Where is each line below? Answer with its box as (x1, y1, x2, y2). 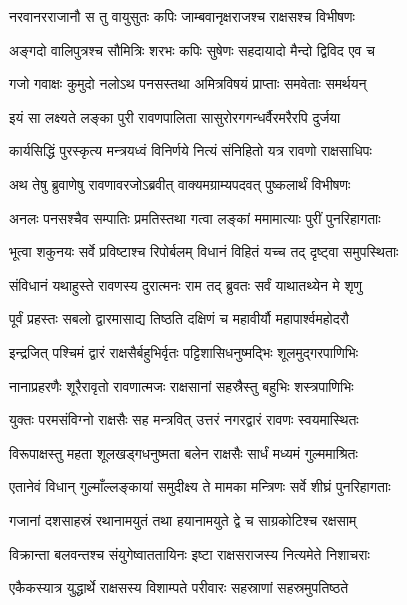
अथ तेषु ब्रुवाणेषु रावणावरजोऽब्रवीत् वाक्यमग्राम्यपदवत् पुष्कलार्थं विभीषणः (9, 173, 351, 194)
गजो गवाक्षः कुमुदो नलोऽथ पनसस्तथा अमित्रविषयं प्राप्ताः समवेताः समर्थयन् (9, 73, 367, 94)
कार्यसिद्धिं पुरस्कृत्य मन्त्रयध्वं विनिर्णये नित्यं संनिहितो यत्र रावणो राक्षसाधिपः (9, 140, 372, 161)
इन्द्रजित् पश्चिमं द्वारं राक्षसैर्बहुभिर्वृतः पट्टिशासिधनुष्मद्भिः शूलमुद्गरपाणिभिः (9, 341, 359, 362)
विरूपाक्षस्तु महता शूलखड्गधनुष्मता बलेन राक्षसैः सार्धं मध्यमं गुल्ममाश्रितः (9, 442, 358, 463)
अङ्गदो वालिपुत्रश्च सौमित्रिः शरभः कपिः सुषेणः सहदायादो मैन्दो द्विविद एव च (9, 39, 375, 60)
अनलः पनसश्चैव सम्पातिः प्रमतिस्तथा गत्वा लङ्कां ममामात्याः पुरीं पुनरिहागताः (9, 207, 381, 228)
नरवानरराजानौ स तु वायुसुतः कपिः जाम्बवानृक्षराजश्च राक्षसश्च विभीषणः (9, 6, 355, 26)
